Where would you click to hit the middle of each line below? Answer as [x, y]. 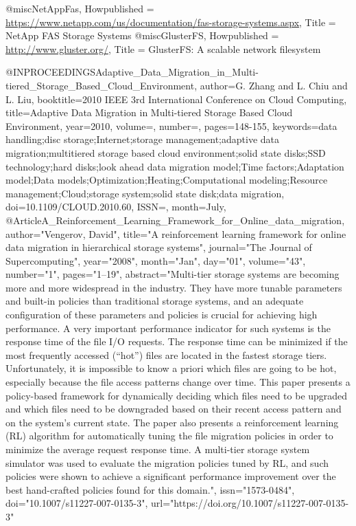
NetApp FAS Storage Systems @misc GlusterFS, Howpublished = [142, 35]
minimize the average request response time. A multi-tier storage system [158, 449]
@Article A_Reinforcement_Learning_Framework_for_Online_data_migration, [175, 220]
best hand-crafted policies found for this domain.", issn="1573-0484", [150, 489]
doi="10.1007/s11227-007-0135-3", [77, 503]
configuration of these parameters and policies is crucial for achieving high [162, 315]
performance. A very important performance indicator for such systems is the [168, 328]
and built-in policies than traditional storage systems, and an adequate [155, 301]
